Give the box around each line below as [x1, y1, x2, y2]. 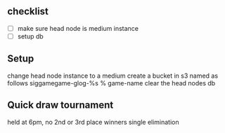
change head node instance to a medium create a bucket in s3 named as [7, 71, 219, 80]
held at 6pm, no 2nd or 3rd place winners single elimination [7, 118, 179, 126]
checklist [7, 6, 49, 17]
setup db [17, 31, 44, 41]
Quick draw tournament [7, 99, 114, 111]
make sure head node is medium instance [17, 24, 139, 32]
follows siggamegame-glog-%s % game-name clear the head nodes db [7, 78, 216, 87]
